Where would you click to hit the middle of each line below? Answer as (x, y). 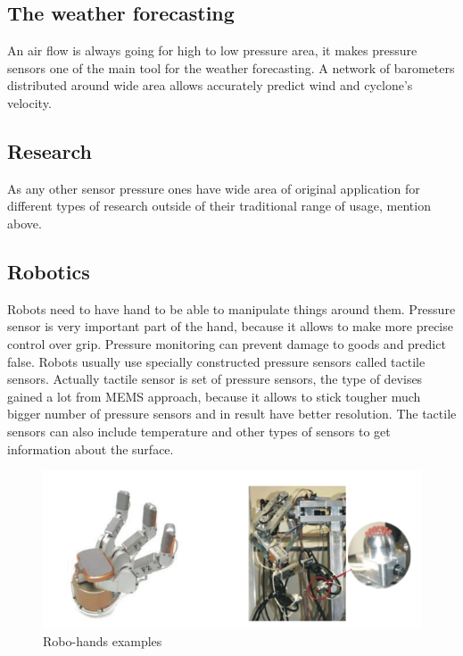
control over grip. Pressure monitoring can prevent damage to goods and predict (227, 343)
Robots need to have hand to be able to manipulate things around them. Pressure (231, 308)
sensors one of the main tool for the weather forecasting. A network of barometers (231, 67)
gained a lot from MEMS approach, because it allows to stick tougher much (214, 396)
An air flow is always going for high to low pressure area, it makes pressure (212, 50)
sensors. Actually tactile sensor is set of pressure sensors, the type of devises (215, 379)
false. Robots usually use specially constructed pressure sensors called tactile (216, 361)
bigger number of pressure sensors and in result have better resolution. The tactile (232, 414)
